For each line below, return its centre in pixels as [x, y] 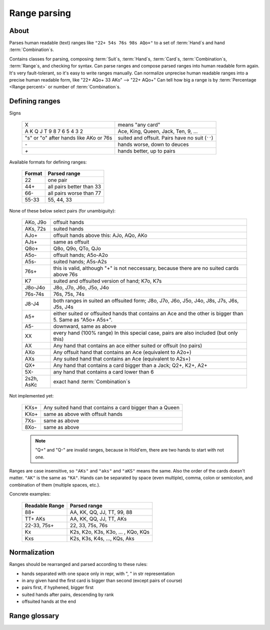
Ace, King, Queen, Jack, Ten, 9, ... [158, 131]
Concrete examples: [30, 494]
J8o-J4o [35, 287]
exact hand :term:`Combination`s [92, 381]
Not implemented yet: [31, 396]
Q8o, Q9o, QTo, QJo [77, 248]
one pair [57, 180]
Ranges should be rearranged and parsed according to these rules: [78, 564]
